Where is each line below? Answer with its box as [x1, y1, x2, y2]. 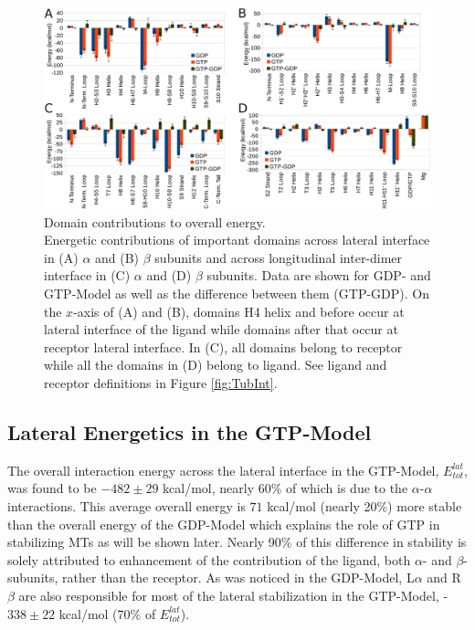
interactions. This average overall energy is [7, 497, 246, 516]
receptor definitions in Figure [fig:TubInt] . [44, 373, 278, 393]
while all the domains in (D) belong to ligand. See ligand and [44, 355, 387, 374]
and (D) [146, 266, 192, 285]
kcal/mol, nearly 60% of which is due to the [163, 478, 408, 498]
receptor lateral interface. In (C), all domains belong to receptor [44, 337, 403, 356]
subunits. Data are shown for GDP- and [206, 266, 431, 285]
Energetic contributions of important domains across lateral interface [44, 230, 430, 249]
